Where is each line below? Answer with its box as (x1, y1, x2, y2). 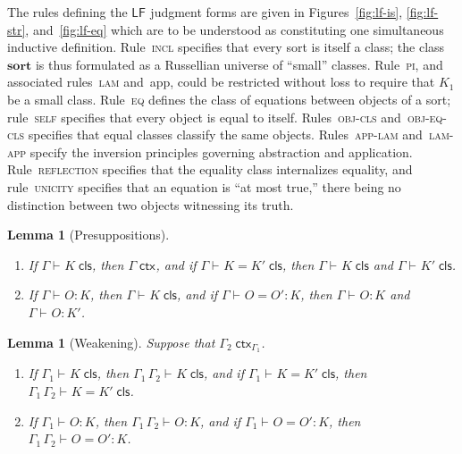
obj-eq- (407, 107, 447, 126)
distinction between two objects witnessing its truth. (7, 195, 294, 214)
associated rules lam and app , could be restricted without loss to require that (7, 72, 435, 91)
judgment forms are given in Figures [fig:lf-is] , (150, 3, 403, 21)
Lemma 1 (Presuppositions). (7, 225, 170, 244)
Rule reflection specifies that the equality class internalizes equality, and (7, 160, 413, 179)
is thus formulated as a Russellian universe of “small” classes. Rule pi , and (35, 55, 443, 73)
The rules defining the (7, 3, 128, 21)
